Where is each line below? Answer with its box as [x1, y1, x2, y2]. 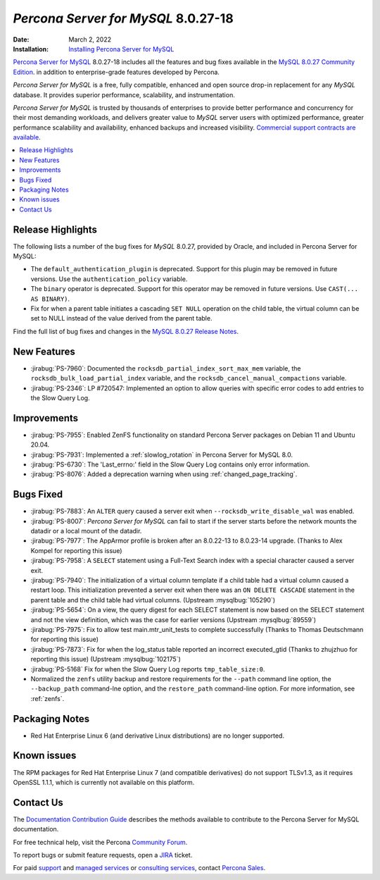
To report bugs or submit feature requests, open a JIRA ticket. [13, 850, 193, 859]
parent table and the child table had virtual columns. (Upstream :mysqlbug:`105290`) [30, 595, 276, 604]
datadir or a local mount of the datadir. [30, 527, 142, 535]
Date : [13, 35, 30, 44]
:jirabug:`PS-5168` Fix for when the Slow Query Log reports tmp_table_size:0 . [30, 664, 265, 673]
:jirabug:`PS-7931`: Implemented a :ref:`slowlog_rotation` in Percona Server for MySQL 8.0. [30, 450, 293, 459]
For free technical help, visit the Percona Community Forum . [13, 838, 188, 846]
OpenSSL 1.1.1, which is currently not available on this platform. [13, 778, 195, 786]
